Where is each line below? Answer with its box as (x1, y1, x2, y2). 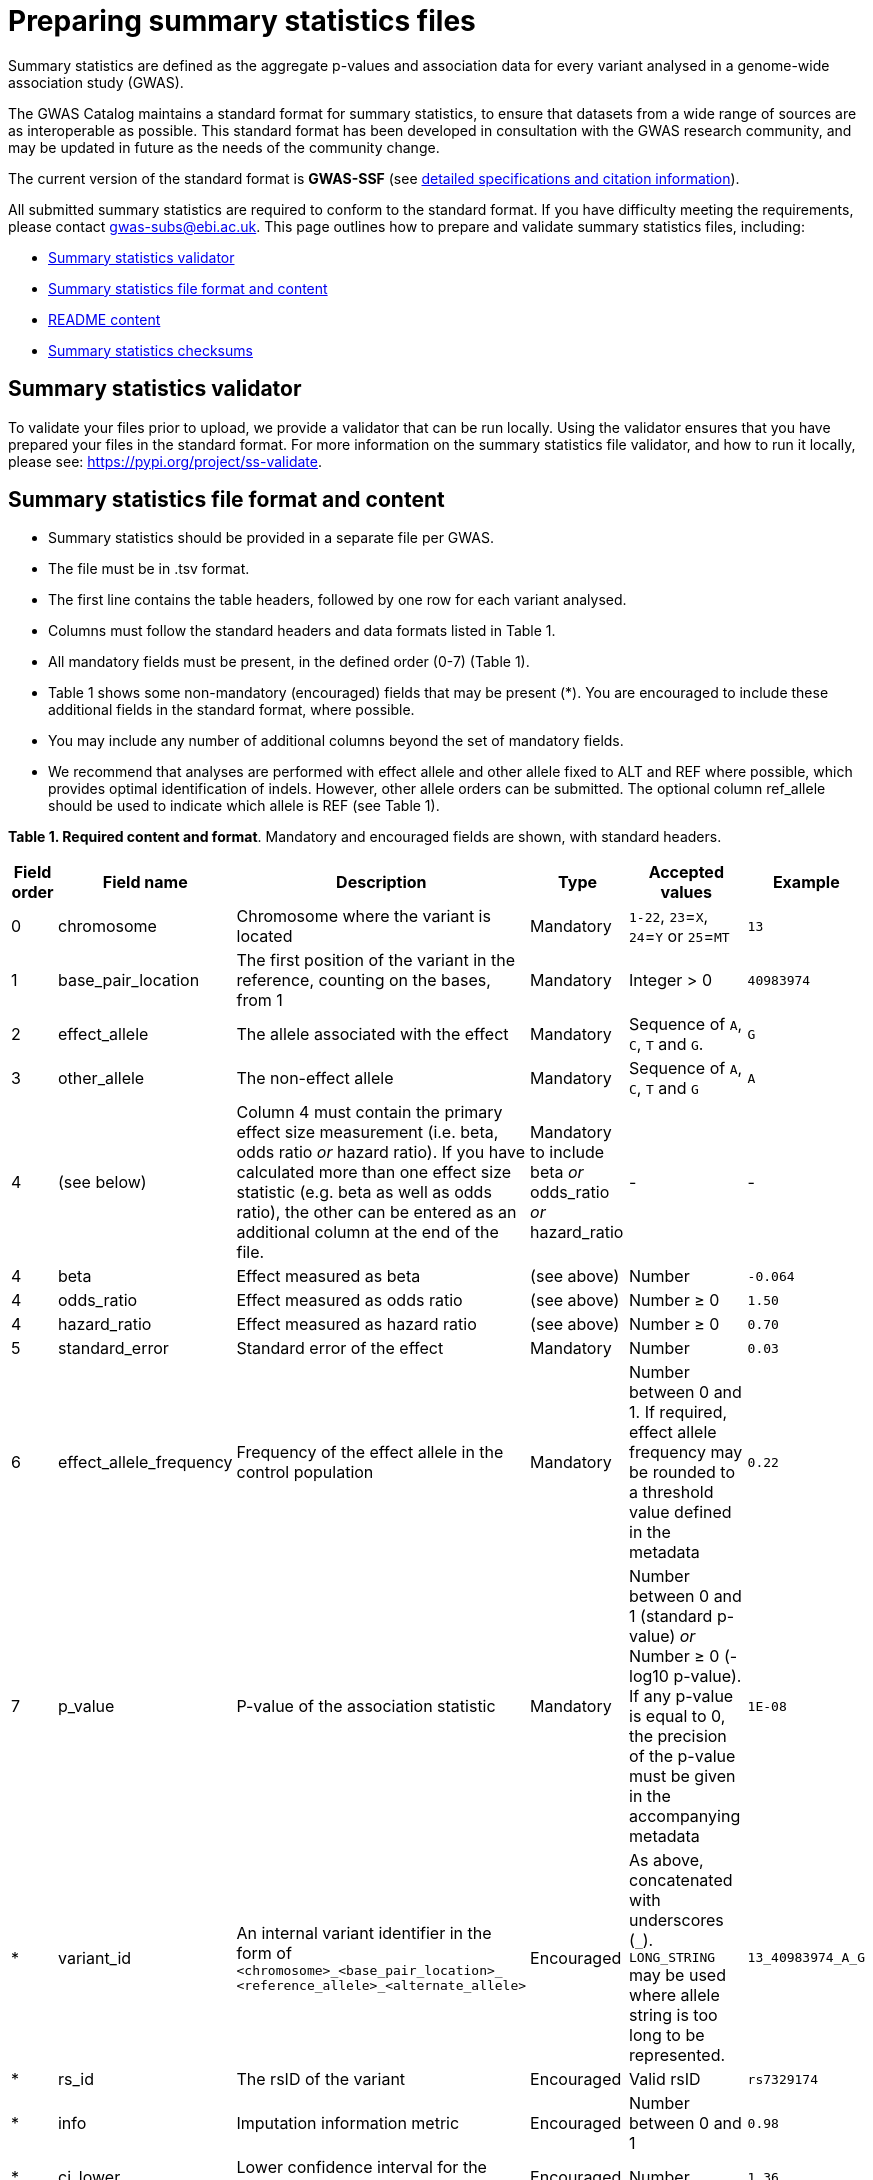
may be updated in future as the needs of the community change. (8, 138, 440, 156)
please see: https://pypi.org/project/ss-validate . (8, 452, 322, 470)
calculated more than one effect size (236, 1162, 512, 1183)
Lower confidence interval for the (236, 2157, 487, 2178)
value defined (629, 1502, 732, 1523)
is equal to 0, (629, 1706, 726, 1727)
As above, (629, 1850, 704, 1871)
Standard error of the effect (236, 1338, 444, 1359)
